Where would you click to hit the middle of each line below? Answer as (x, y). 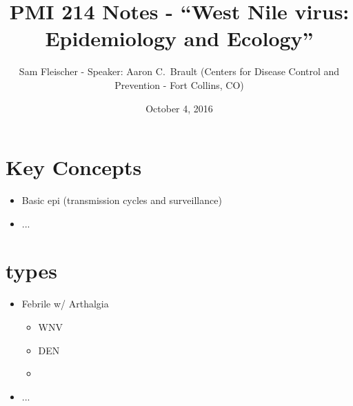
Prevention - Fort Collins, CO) (179, 84)
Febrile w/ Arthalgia (65, 304)
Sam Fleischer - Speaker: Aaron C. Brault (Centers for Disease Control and (179, 71)
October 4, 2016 (179, 108)
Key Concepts (74, 167)
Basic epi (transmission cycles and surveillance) (122, 200)
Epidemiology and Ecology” (179, 38)
